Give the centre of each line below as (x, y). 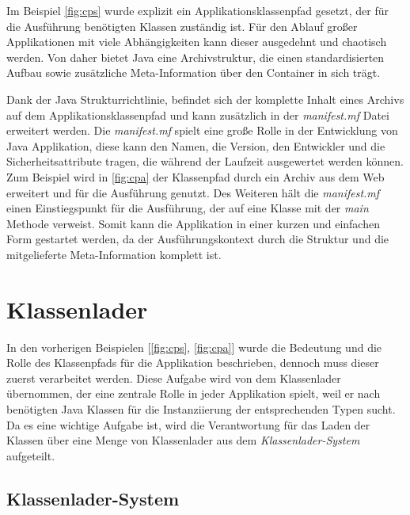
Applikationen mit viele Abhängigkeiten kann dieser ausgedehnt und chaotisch (197, 42)
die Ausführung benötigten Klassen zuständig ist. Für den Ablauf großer (182, 26)
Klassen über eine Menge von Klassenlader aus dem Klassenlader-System (183, 440)
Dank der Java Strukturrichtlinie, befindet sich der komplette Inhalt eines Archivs (205, 99)
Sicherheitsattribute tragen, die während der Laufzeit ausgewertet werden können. (205, 161)
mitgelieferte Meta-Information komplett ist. (114, 254)
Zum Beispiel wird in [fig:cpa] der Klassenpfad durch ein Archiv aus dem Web (196, 176)
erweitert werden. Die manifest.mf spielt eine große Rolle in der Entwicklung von (202, 130)
